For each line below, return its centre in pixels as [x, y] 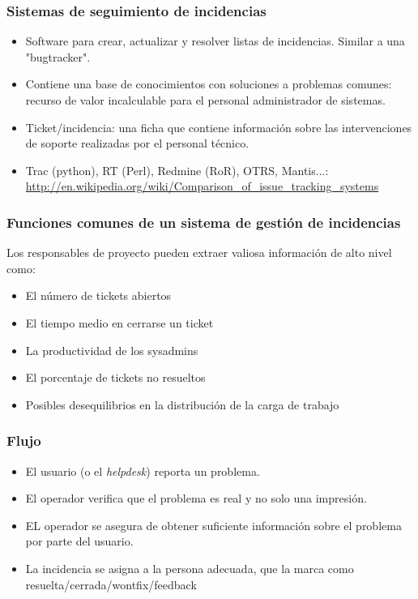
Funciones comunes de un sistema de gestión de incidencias [204, 222]
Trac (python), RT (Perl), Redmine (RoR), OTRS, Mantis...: [177, 170]
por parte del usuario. [79, 541]
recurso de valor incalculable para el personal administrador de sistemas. [205, 100]
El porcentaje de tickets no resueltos [115, 377]
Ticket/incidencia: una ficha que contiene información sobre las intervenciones [219, 127]
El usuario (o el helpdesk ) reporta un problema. [143, 471]
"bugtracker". [58, 56]
